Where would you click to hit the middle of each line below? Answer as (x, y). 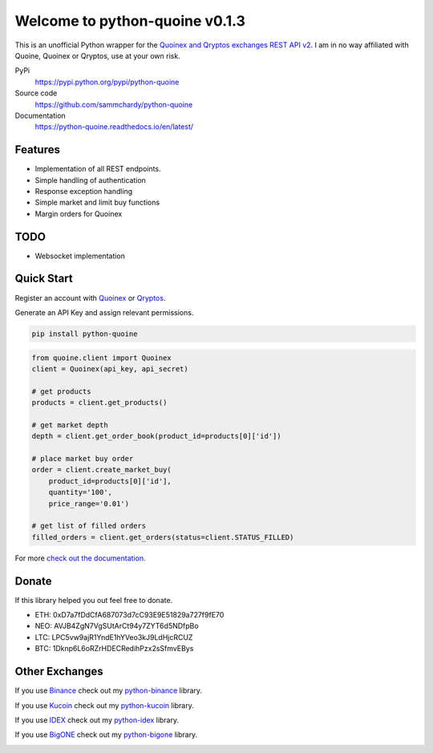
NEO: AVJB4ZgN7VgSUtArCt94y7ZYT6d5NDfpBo (117, 626)
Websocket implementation (80, 256)
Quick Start (44, 279)
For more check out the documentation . (80, 558)
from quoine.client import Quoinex (101, 358)
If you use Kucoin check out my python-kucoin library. (104, 705)
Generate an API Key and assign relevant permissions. (104, 312)
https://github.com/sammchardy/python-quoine (114, 104)
